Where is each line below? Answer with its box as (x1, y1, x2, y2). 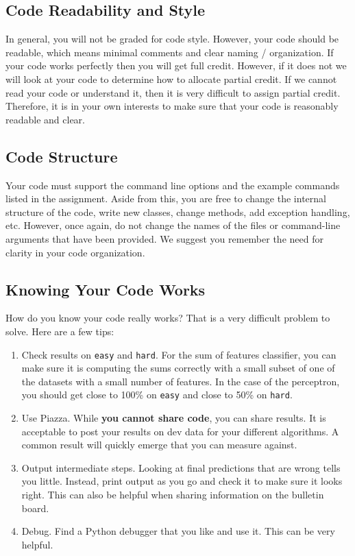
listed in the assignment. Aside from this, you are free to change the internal (5, 191, 326, 206)
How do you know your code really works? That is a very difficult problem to (5, 311, 330, 325)
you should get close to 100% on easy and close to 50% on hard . (21, 387, 293, 402)
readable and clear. (5, 112, 85, 126)
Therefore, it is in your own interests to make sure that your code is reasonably (5, 99, 339, 113)
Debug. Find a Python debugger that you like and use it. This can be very (21, 524, 335, 538)
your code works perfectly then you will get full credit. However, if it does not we (5, 58, 347, 73)
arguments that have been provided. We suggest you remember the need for (5, 231, 323, 245)
